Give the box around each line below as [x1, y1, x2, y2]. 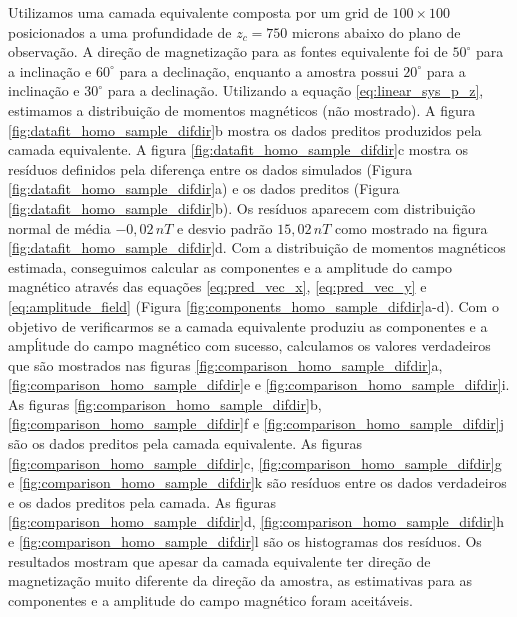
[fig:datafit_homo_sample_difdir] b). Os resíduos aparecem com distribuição [8, 197, 476, 218]
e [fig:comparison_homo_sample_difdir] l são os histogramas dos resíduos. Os [8, 531, 482, 552]
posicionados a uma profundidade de [8, 21, 232, 42]
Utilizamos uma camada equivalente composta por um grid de [8, 2, 388, 22]
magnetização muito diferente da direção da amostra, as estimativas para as [8, 570, 473, 591]
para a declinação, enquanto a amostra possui [119, 60, 399, 81]
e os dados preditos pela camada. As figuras [8, 491, 277, 512]
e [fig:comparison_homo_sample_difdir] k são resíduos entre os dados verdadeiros [8, 472, 507, 493]
